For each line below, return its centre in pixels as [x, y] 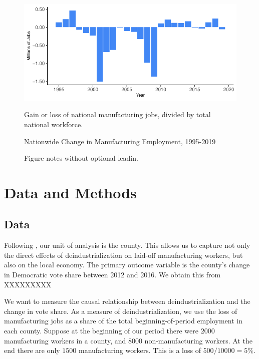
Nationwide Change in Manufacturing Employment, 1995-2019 [120, 141]
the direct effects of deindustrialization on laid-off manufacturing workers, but [123, 255]
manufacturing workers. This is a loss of [140, 350]
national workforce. [54, 124]
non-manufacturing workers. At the [198, 340]
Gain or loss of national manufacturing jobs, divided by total [117, 114]
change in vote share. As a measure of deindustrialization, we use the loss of [121, 311]
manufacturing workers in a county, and [65, 340]
